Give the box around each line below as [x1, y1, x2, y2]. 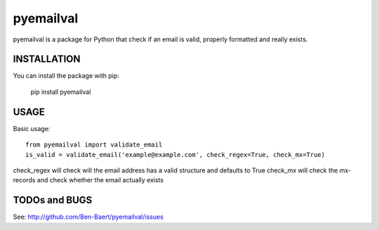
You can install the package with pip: [13, 72, 119, 80]
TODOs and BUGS [13, 194, 93, 206]
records [13, 176, 36, 184]
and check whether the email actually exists [36, 176, 164, 184]
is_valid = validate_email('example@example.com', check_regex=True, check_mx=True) [25, 151, 326, 158]
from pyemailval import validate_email [25, 141, 163, 149]
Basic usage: [13, 124, 51, 133]
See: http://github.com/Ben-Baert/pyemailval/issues [13, 212, 164, 221]
